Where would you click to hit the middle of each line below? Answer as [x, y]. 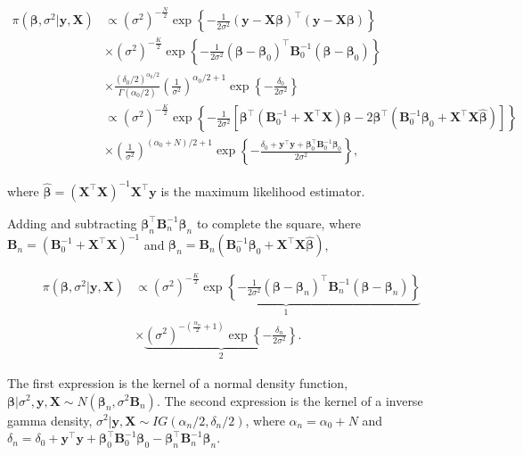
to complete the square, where [278, 223]
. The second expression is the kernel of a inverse [290, 400]
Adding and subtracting [72, 223]
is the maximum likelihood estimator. [263, 190]
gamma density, [50, 420]
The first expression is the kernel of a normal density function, [178, 382]
